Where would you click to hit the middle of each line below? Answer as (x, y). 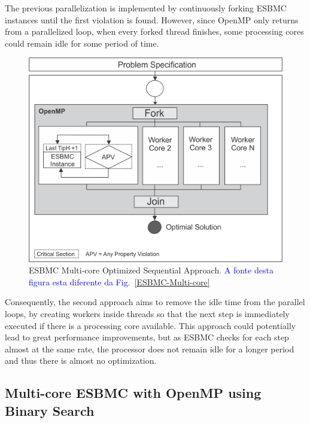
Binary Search (50, 410)
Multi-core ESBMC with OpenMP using (133, 393)
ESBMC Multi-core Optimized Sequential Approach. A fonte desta (151, 270)
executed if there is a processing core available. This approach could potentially (151, 325)
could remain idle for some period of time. (82, 43)
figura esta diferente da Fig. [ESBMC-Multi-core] (119, 282)
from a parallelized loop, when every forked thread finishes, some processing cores (154, 31)
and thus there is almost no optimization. (81, 360)
